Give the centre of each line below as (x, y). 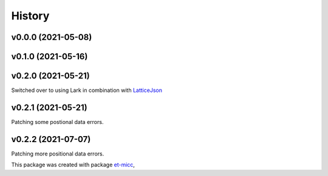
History (30, 16)
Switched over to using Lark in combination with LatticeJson (87, 90)
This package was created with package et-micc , (73, 165)
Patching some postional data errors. (57, 122)
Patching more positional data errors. (58, 154)
